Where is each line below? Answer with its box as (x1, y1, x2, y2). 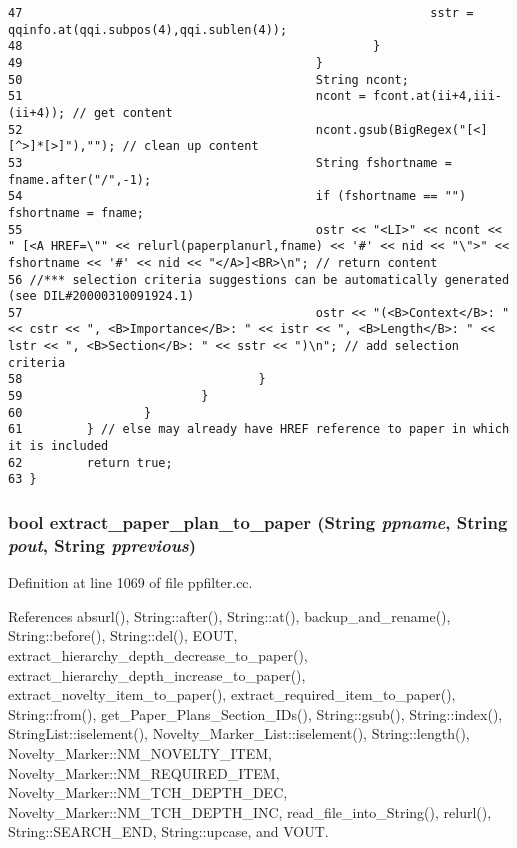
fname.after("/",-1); (8, 172, 152, 187)
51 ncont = (8, 89, 366, 104)
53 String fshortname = (8, 155, 452, 170)
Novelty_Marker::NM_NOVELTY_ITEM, (8, 742, 272, 763)
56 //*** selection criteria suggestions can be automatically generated (8, 272, 510, 287)
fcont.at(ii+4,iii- (373, 89, 502, 104)
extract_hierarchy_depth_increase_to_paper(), (8, 664, 306, 685)
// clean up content (122, 139, 259, 154)
